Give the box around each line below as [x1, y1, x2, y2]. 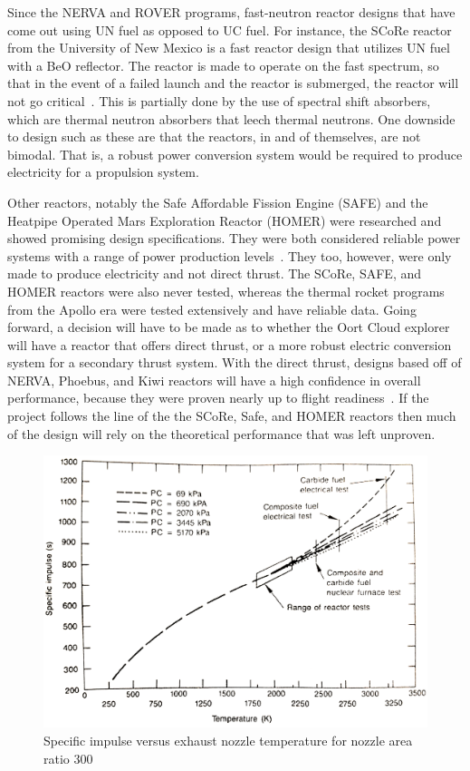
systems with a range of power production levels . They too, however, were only [7, 246, 452, 265]
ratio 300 [43, 748, 93, 767]
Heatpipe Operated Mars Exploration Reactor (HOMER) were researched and [7, 210, 442, 229]
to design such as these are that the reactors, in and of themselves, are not [7, 127, 421, 146]
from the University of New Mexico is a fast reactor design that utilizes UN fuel [7, 38, 450, 57]
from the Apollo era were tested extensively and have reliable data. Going [7, 299, 417, 318]
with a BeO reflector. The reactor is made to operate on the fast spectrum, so [7, 55, 439, 74]
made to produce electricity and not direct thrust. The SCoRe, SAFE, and [7, 264, 422, 283]
